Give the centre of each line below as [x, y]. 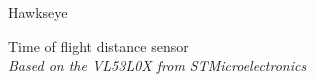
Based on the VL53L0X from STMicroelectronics [157, 65]
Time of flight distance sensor [98, 45]
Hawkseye [38, 12]
